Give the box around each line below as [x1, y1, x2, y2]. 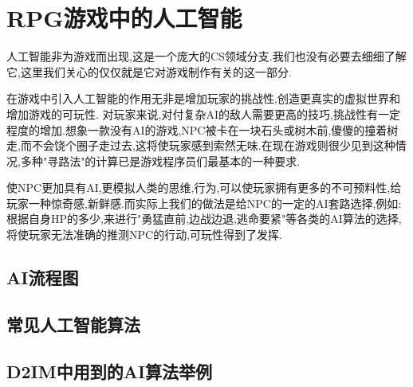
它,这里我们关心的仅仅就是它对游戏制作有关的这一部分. [6, 63, 292, 80]
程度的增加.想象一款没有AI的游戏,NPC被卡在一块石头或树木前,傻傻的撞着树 [6, 121, 399, 138]
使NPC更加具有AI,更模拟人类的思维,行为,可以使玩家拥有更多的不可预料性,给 [6, 179, 402, 196]
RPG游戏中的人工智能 [6, 2, 242, 34]
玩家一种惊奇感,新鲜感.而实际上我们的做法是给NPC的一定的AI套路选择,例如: [6, 194, 402, 211]
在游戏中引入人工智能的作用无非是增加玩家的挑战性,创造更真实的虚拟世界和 [6, 90, 400, 107]
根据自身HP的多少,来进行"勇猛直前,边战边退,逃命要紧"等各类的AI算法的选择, [6, 210, 402, 227]
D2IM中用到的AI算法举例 [6, 358, 213, 383]
